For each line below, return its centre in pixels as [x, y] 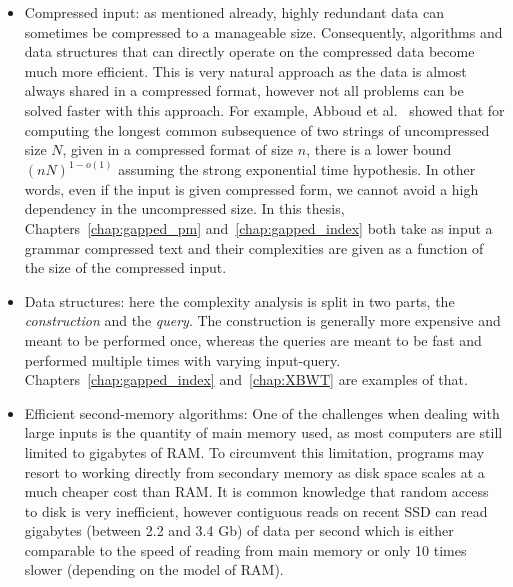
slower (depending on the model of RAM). [154, 569]
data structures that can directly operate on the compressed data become [249, 51]
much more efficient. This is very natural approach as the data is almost [245, 70]
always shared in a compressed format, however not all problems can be [244, 90]
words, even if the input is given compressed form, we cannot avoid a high [251, 188]
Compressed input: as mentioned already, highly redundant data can [234, 12]
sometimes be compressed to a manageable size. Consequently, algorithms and [263, 31]
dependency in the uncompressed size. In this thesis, [184, 208]
